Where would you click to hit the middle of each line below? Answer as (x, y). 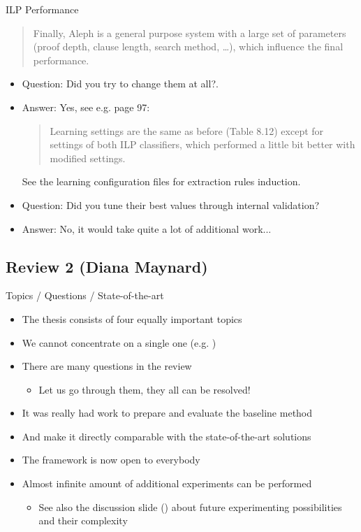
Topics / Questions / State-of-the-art (85, 295)
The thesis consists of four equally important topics (132, 318)
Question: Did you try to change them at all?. (120, 84)
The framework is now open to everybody (111, 460)
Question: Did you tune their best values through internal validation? (171, 204)
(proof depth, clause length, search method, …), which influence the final (188, 46)
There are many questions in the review (107, 366)
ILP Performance (42, 9)
